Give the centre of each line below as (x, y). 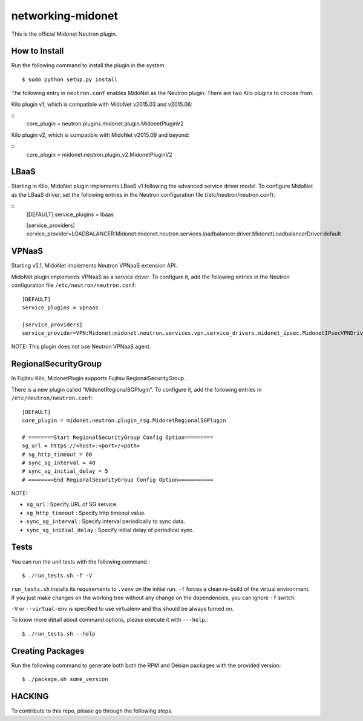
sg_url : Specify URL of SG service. (72, 504)
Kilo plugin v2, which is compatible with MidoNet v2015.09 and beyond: (100, 135)
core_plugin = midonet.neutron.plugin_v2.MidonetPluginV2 (99, 154)
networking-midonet (64, 16)
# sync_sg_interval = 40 (59, 463)
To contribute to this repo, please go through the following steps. (92, 711)
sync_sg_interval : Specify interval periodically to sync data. (106, 521)
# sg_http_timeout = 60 (57, 454)
